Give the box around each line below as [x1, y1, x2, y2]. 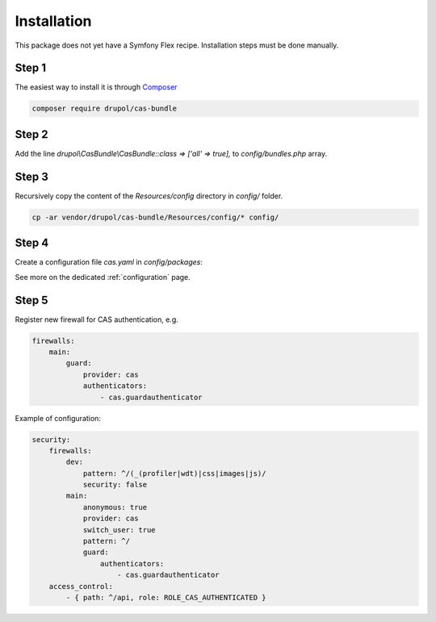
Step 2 [15, 127, 48, 141]
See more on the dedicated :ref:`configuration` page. [15, 272, 191, 282]
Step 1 [15, 61, 47, 75]
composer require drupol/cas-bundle [31, 104, 178, 113]
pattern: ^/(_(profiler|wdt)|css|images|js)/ [82, 469, 266, 478]
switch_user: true [82, 525, 157, 534]
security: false [82, 480, 148, 490]
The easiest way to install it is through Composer [15, 82, 178, 92]
